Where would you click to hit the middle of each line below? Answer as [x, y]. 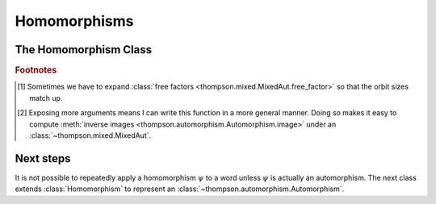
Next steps [43, 158]
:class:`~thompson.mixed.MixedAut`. [90, 135]
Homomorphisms [74, 21]
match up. [46, 98]
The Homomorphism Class [84, 50]
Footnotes [36, 70]
